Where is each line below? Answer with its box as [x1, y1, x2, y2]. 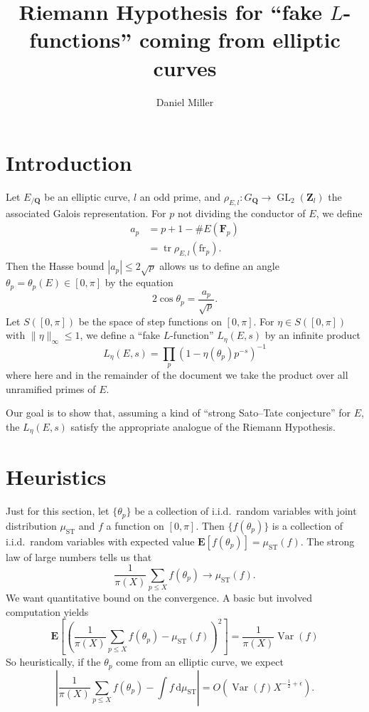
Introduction [6, 148, 132, 177]
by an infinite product [264, 328, 361, 342]
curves [153, 53, 217, 82]
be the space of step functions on [78, 313, 222, 328]
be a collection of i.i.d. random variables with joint [134, 503, 357, 518]
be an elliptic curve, [44, 189, 131, 204]
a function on [106, 518, 164, 533]
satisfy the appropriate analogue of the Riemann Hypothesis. [70, 419, 336, 434]
